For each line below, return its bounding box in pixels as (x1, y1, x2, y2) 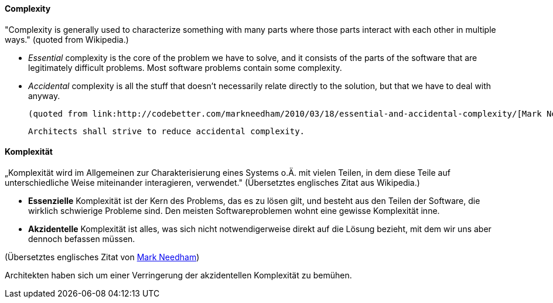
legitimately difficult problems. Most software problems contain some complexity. (28, 62, 342, 73)
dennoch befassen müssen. (28, 233, 135, 244)
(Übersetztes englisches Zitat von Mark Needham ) (5, 251, 200, 262)
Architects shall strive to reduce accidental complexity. (28, 126, 305, 136)
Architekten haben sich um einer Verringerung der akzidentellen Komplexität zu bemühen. (5, 270, 352, 280)
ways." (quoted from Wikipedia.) (5, 34, 129, 45)
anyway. (28, 90, 60, 101)
